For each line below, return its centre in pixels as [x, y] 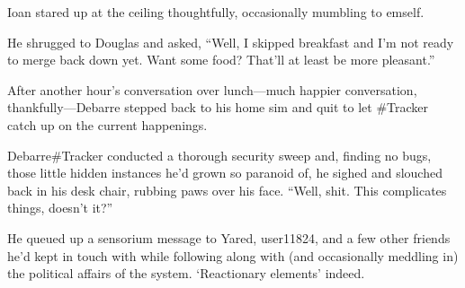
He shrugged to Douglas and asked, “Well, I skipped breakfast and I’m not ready [231, 42]
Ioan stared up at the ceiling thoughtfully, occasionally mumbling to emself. [216, 12]
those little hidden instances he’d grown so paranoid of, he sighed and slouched [225, 173]
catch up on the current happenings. [107, 124]
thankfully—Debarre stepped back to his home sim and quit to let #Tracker [218, 107]
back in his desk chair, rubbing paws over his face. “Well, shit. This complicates [227, 190]
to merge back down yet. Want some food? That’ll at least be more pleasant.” [221, 60]
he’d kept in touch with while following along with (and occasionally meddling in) [233, 255]
